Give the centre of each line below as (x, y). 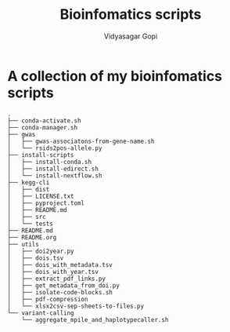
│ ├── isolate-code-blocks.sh (60, 292)
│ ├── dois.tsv (36, 258)
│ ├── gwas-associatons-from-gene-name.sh (81, 141)
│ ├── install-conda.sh (49, 162)
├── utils (23, 244)
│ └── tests (31, 224)
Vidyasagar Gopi (131, 36)
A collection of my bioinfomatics (115, 76)
